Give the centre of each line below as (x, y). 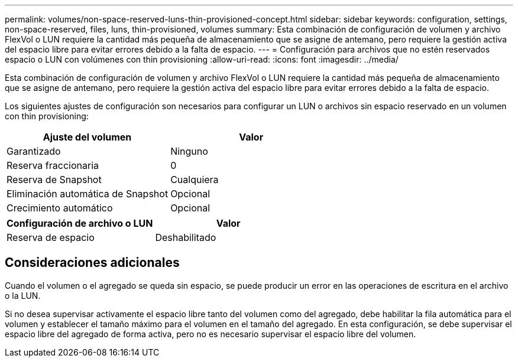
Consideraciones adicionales (92, 263)
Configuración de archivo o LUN (80, 223)
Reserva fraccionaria (53, 165)
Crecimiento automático (60, 208)
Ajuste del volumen (87, 137)
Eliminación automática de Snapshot (88, 194)
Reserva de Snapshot (54, 180)
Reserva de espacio (51, 237)
